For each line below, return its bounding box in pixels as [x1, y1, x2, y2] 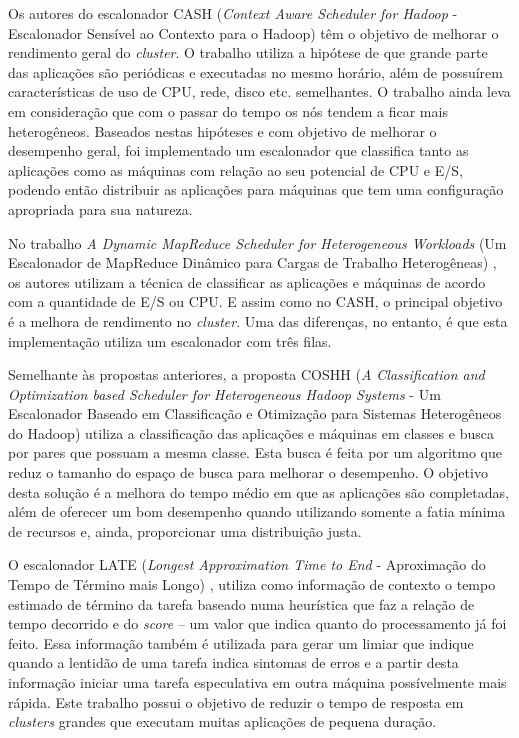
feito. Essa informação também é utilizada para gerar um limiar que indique [8, 632, 474, 653]
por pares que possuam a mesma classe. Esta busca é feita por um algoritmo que [8, 442, 503, 463]
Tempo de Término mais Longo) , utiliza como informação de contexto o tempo [8, 574, 496, 595]
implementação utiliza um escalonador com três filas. [8, 330, 332, 351]
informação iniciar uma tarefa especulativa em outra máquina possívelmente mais [8, 672, 507, 692]
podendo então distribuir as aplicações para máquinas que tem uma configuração [8, 179, 504, 200]
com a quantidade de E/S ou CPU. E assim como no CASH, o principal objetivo [8, 291, 503, 312]
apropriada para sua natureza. [8, 198, 193, 219]
